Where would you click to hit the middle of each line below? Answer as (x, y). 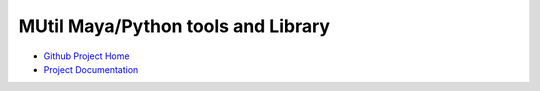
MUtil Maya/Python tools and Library (174, 26)
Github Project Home (86, 56)
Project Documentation (91, 69)
